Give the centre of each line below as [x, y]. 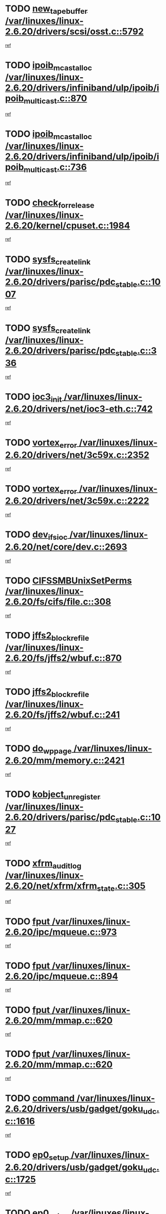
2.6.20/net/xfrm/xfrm [51, 886]
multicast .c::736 [55, 168]
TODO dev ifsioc [36, 535]
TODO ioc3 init [33, 397]
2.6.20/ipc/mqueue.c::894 [62, 976]
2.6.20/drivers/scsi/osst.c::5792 [74, 31]
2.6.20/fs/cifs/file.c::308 [58, 602]
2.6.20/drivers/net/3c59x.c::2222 [77, 501]
